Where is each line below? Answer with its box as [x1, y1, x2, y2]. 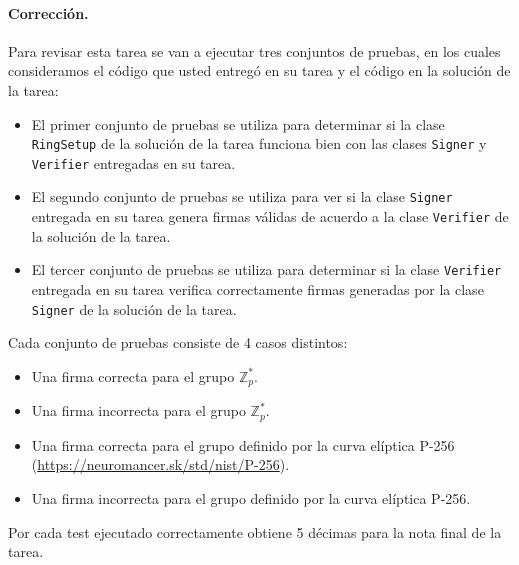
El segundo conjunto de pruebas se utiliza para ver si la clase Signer [31, 186, 453, 207]
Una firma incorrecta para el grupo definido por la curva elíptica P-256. [31, 487, 471, 508]
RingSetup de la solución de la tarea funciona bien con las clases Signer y [31, 133, 487, 154]
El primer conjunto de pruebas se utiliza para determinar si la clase [31, 113, 445, 134]
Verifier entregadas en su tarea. [31, 152, 236, 173]
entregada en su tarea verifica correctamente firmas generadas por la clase [31, 279, 484, 300]
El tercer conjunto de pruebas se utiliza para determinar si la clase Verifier [31, 259, 502, 280]
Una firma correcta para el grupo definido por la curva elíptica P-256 [31, 434, 455, 455]
